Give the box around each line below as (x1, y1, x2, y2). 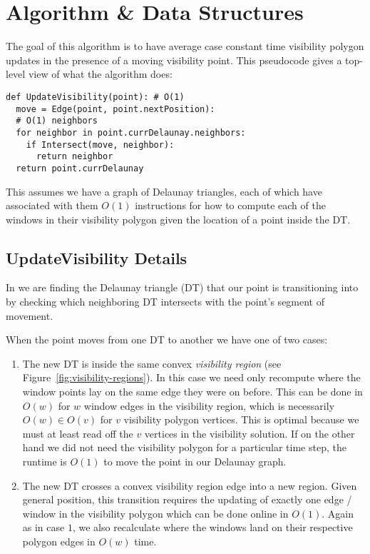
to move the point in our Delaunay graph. (103, 454, 287, 469)
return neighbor (36, 151, 113, 162)
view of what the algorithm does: (28, 66, 173, 81)
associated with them (6, 198, 98, 213)
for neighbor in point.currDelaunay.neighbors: (16, 127, 246, 138)
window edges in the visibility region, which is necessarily (83, 398, 335, 413)
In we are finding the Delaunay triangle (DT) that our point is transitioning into (6, 280, 359, 295)
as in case (22, 520, 65, 535)
